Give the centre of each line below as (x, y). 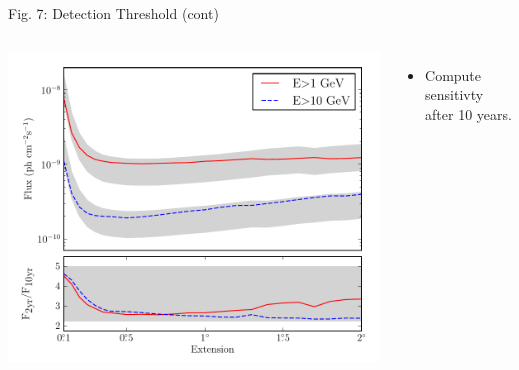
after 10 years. (468, 113)
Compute (453, 74)
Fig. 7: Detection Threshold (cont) (113, 13)
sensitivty (454, 94)
